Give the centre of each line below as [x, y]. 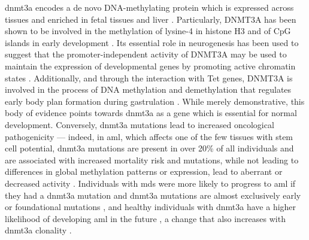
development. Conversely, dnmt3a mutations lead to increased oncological [140, 124]
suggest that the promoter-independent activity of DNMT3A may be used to [146, 54]
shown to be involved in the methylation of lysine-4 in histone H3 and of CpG [148, 31]
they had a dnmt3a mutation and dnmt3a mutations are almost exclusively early [153, 195]
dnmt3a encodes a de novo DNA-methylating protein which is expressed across [149, 7]
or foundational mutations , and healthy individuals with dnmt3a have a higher [151, 207]
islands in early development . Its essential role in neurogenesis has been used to [152, 42]
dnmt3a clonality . [38, 230]
